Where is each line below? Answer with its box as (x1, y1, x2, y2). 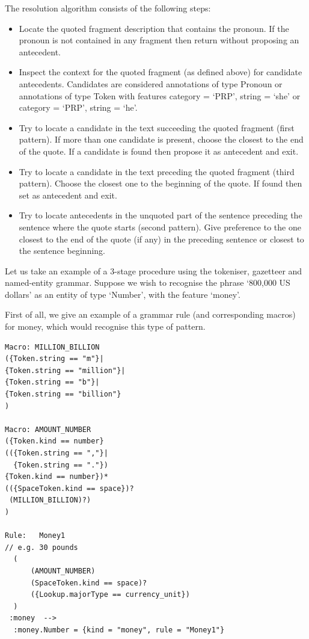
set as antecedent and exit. (19, 188, 117, 201)
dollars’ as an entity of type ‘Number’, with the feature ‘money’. (5, 288, 240, 300)
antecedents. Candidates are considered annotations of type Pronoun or (19, 77, 283, 90)
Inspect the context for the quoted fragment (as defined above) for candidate (19, 66, 302, 78)
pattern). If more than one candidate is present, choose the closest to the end (19, 133, 304, 146)
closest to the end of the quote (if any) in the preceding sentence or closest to (19, 232, 304, 245)
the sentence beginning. (19, 244, 105, 257)
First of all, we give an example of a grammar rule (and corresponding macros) (5, 308, 296, 321)
